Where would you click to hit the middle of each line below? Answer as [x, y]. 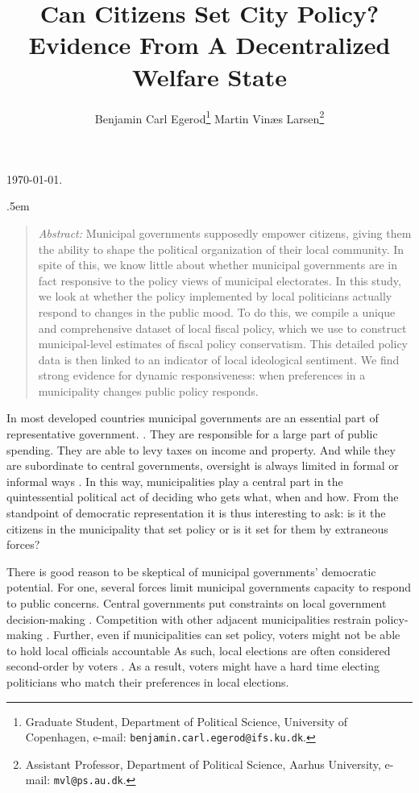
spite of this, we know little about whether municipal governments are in [218, 265]
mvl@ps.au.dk [88, 781]
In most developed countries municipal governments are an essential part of [193, 418]
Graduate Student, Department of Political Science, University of [187, 721]
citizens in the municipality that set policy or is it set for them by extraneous [197, 528]
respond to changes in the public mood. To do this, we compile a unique [217, 311]
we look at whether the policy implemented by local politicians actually [215, 296]
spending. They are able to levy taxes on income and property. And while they [201, 449]
